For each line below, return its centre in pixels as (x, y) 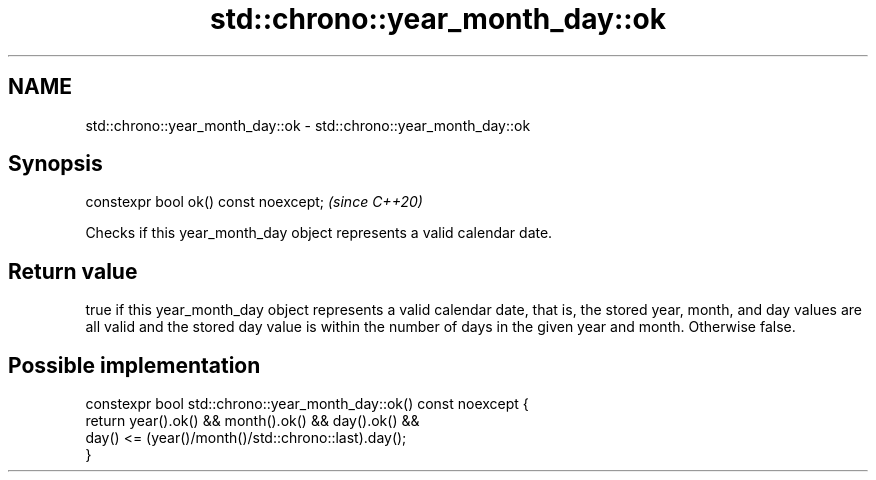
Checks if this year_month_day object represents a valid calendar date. (319, 233)
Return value (73, 271)
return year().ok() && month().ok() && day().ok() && (252, 421)
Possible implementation (134, 365)
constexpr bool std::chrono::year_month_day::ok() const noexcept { (307, 404)
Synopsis (55, 164)
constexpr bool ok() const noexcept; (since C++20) (254, 202)
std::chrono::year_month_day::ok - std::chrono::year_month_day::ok (308, 125)
